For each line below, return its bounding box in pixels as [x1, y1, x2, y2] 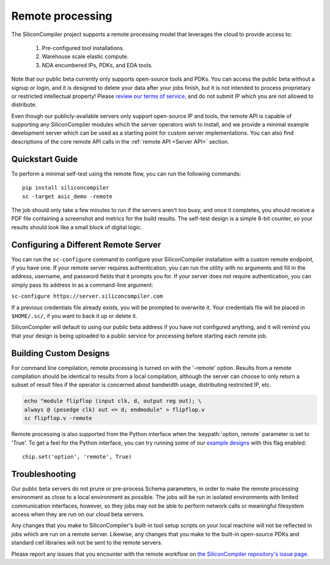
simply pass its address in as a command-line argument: [11, 281, 154, 289]
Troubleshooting [11, 468, 76, 479]
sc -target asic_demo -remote [22, 193, 113, 200]
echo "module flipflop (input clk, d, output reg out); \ [24, 397, 202, 405]
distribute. [11, 101, 37, 108]
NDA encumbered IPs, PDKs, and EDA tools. [42, 61, 153, 68]
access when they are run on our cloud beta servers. [11, 511, 145, 518]
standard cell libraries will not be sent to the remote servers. [11, 539, 163, 547]
